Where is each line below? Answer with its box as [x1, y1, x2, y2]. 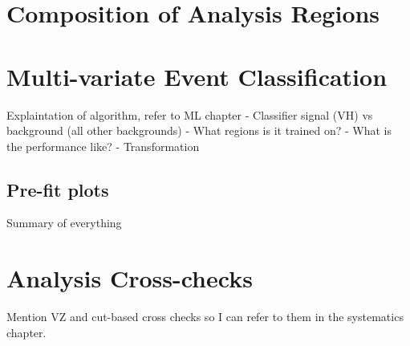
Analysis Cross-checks [6, 262, 253, 295]
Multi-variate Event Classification [6, 59, 388, 92]
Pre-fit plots [6, 177, 109, 201]
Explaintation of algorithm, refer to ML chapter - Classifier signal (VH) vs [6, 106, 373, 123]
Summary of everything [6, 214, 122, 231]
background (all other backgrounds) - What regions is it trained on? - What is [6, 122, 392, 139]
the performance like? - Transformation [6, 137, 200, 154]
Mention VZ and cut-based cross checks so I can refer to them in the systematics [6, 308, 404, 325]
